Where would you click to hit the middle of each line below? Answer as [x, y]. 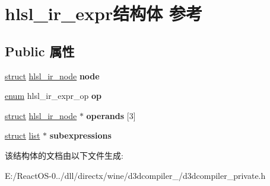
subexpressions [80, 135]
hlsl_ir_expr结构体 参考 [104, 13]
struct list [23, 135]
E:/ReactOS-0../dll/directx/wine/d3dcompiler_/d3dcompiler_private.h [135, 175]
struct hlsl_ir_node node [52, 76]
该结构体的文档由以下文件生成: [64, 155]
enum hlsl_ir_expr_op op [53, 96]
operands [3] [111, 115]
